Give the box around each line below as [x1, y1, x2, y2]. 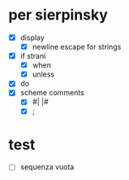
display [19, 33, 45, 42]
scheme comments [19, 88, 85, 98]
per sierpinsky [8, 6, 108, 24]
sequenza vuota [19, 162, 75, 172]
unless [32, 69, 55, 79]
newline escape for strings [32, 42, 122, 51]
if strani [19, 51, 46, 61]
